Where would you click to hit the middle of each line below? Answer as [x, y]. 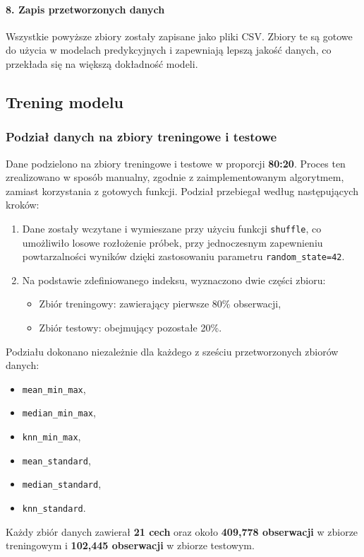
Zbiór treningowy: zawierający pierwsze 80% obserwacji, [160, 304]
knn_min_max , [51, 436]
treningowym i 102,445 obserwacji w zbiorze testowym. [130, 545]
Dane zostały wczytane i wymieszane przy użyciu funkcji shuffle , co [172, 228]
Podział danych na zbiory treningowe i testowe [141, 137]
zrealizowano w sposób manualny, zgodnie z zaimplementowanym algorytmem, [175, 177]
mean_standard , [56, 460]
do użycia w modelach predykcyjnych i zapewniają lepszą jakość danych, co [169, 50]
